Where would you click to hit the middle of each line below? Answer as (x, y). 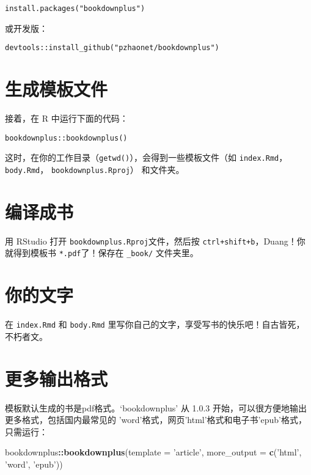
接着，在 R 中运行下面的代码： (67, 118)
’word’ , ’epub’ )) (34, 464)
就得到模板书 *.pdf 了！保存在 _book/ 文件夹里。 (102, 253)
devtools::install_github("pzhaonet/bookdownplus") (112, 48)
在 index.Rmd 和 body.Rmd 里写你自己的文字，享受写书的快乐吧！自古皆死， (155, 324)
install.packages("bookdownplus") (75, 9)
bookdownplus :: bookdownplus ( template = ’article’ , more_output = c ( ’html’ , (153, 452)
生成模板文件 (57, 89)
